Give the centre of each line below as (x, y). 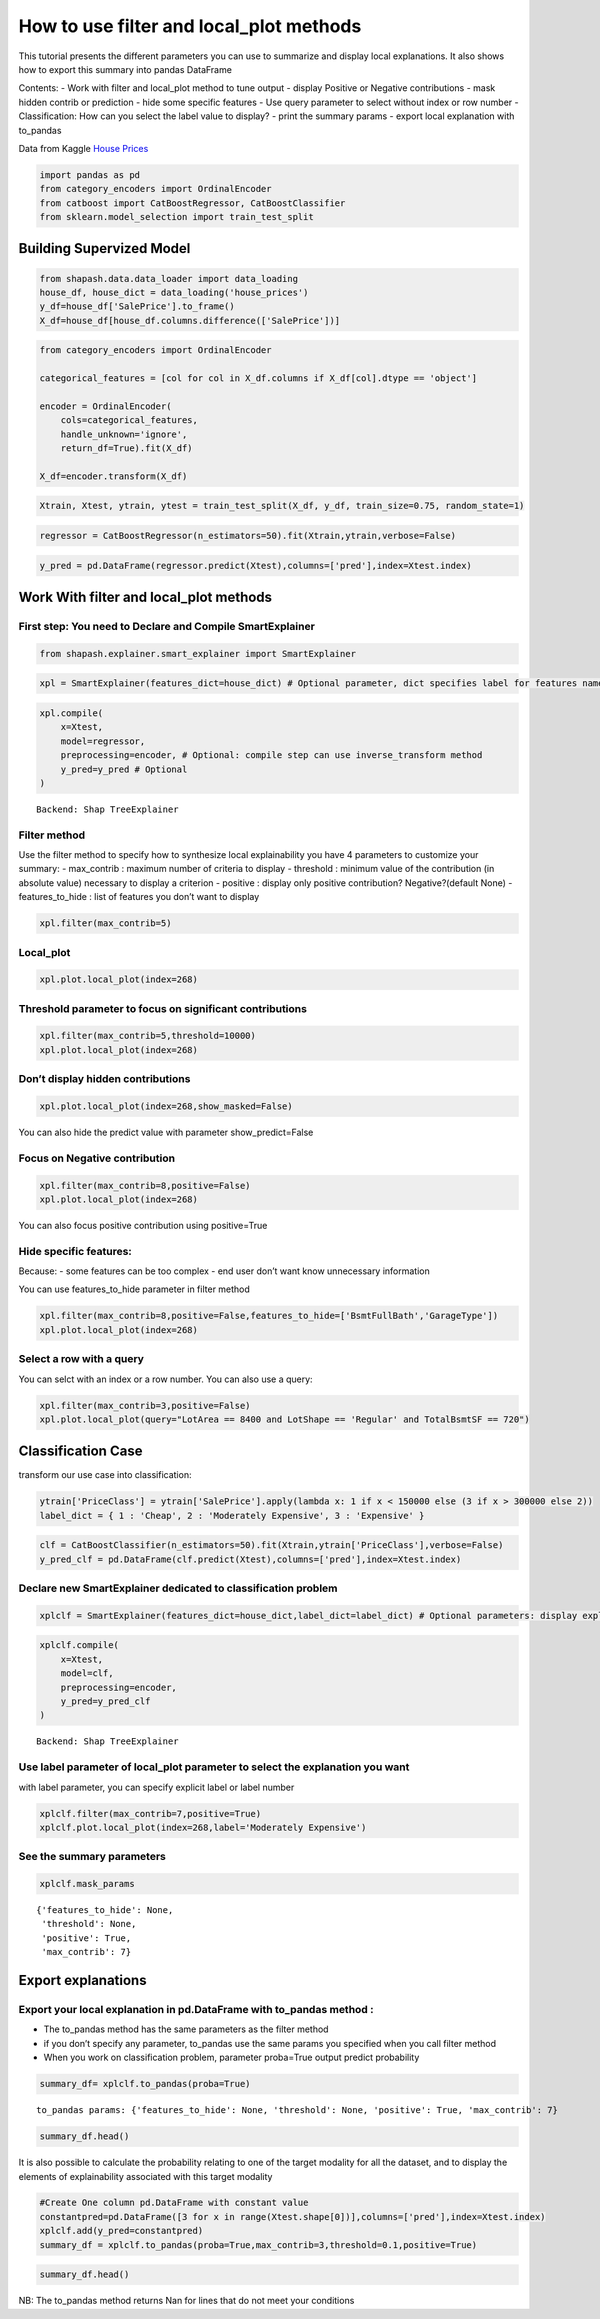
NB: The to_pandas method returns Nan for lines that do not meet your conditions (186, 2301)
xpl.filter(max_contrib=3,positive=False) (145, 1405)
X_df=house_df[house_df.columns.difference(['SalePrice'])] (190, 320)
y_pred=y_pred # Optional (124, 769)
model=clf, (87, 1673)
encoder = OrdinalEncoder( (105, 406)
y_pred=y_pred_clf (105, 1701)
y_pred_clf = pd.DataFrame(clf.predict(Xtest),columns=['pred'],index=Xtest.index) (250, 1559)
